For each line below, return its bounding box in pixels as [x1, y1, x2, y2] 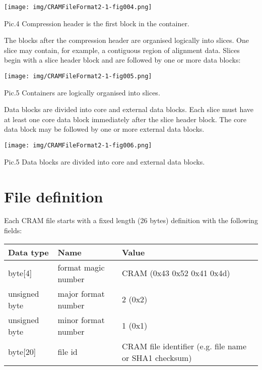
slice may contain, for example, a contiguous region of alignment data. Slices [4, 44, 240, 55]
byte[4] [8, 267, 32, 279]
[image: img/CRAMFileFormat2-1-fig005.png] [4, 73, 152, 80]
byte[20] [8, 346, 36, 358]
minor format [57, 313, 105, 326]
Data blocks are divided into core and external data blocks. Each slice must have [4, 104, 254, 115]
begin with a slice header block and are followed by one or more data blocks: [4, 55, 241, 65]
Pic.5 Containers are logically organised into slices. [4, 87, 160, 97]
